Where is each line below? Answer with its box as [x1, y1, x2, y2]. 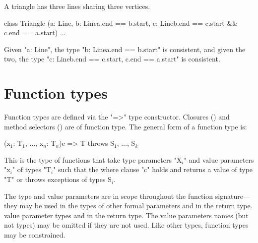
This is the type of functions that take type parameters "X [4, 154, 182, 165]
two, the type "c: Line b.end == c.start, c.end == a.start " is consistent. [4, 54, 220, 64]
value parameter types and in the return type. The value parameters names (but [4, 210, 249, 220]
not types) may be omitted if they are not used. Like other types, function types [4, 220, 249, 230]
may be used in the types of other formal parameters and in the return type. [19, 200, 253, 211]
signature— [215, 190, 250, 201]
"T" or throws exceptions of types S [4, 174, 112, 184]
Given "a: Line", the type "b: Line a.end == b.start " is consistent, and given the [4, 44, 246, 54]
